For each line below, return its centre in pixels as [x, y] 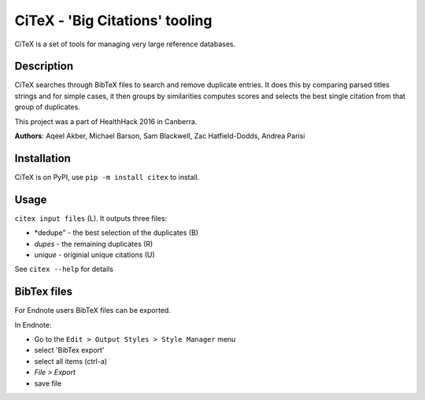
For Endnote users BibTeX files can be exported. [92, 310]
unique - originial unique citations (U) [94, 255]
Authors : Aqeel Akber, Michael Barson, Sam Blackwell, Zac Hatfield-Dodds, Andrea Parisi [160, 136]
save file [48, 383]
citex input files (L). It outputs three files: [91, 218]
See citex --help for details [64, 269]
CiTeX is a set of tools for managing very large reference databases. [125, 44]
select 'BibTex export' [69, 350]
